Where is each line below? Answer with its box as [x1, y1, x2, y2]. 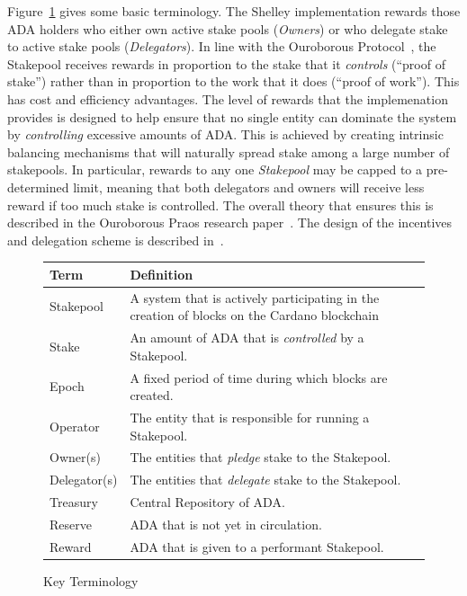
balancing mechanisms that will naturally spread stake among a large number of [7, 142, 450, 161]
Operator [49, 416, 100, 435]
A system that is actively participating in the [130, 288, 380, 307]
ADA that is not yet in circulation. [130, 514, 322, 533]
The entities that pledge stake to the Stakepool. [130, 448, 391, 467]
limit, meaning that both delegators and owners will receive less [73, 177, 425, 196]
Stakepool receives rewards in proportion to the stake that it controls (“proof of [7, 54, 445, 73]
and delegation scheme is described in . [7, 230, 224, 249]
